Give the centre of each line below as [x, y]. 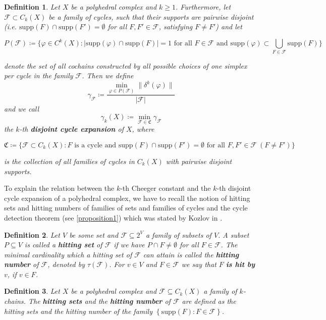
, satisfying [176, 26]
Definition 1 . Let [32, 7]
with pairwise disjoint [199, 161]
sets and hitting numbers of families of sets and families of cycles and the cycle [126, 208]
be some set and [94, 234]
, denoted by [66, 264]
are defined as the [209, 301]
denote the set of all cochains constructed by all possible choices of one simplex [126, 65]
